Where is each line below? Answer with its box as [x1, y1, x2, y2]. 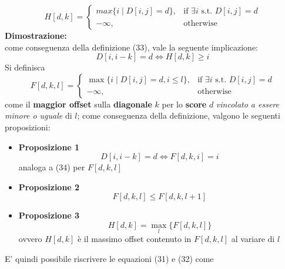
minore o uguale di [5, 109, 72, 122]
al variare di [231, 233, 275, 245]
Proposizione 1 [18, 140, 80, 153]
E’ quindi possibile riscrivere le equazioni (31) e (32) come [5, 252, 214, 264]
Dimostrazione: [5, 29, 67, 41]
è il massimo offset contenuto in [77, 233, 192, 245]
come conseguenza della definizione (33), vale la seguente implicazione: [5, 41, 258, 53]
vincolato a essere [216, 97, 279, 110]
